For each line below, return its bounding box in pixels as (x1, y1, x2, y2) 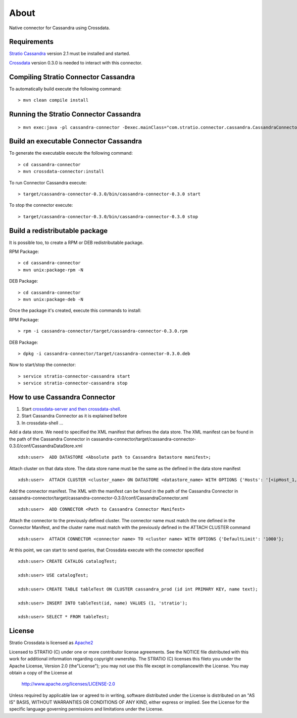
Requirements (9, 38, 54, 46)
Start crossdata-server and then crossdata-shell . (21, 406, 121, 412)
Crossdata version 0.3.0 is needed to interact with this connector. (9, 60, 143, 65)
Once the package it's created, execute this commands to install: (9, 307, 142, 313)
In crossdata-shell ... (21, 419, 64, 426)
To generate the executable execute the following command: (9, 150, 133, 156)
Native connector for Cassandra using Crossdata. (9, 25, 110, 31)
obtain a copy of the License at (9, 669, 73, 675)
